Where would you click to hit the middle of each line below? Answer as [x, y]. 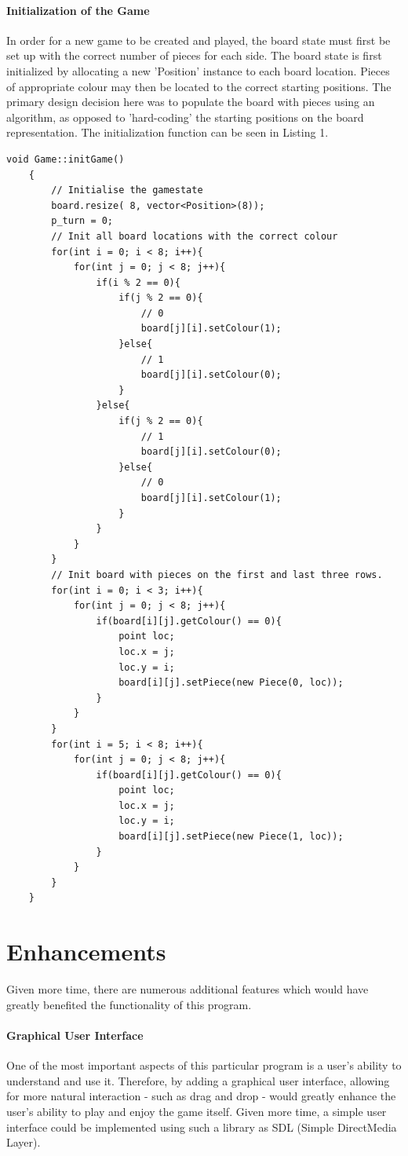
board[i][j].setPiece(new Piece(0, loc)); [231, 683]
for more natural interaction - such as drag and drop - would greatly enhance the [201, 1096]
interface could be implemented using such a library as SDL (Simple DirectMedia [202, 1127]
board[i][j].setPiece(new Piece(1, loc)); [231, 837]
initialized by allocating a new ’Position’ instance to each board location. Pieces [198, 70]
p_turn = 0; [82, 221]
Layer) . [24, 1142]
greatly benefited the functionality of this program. [129, 1004]
